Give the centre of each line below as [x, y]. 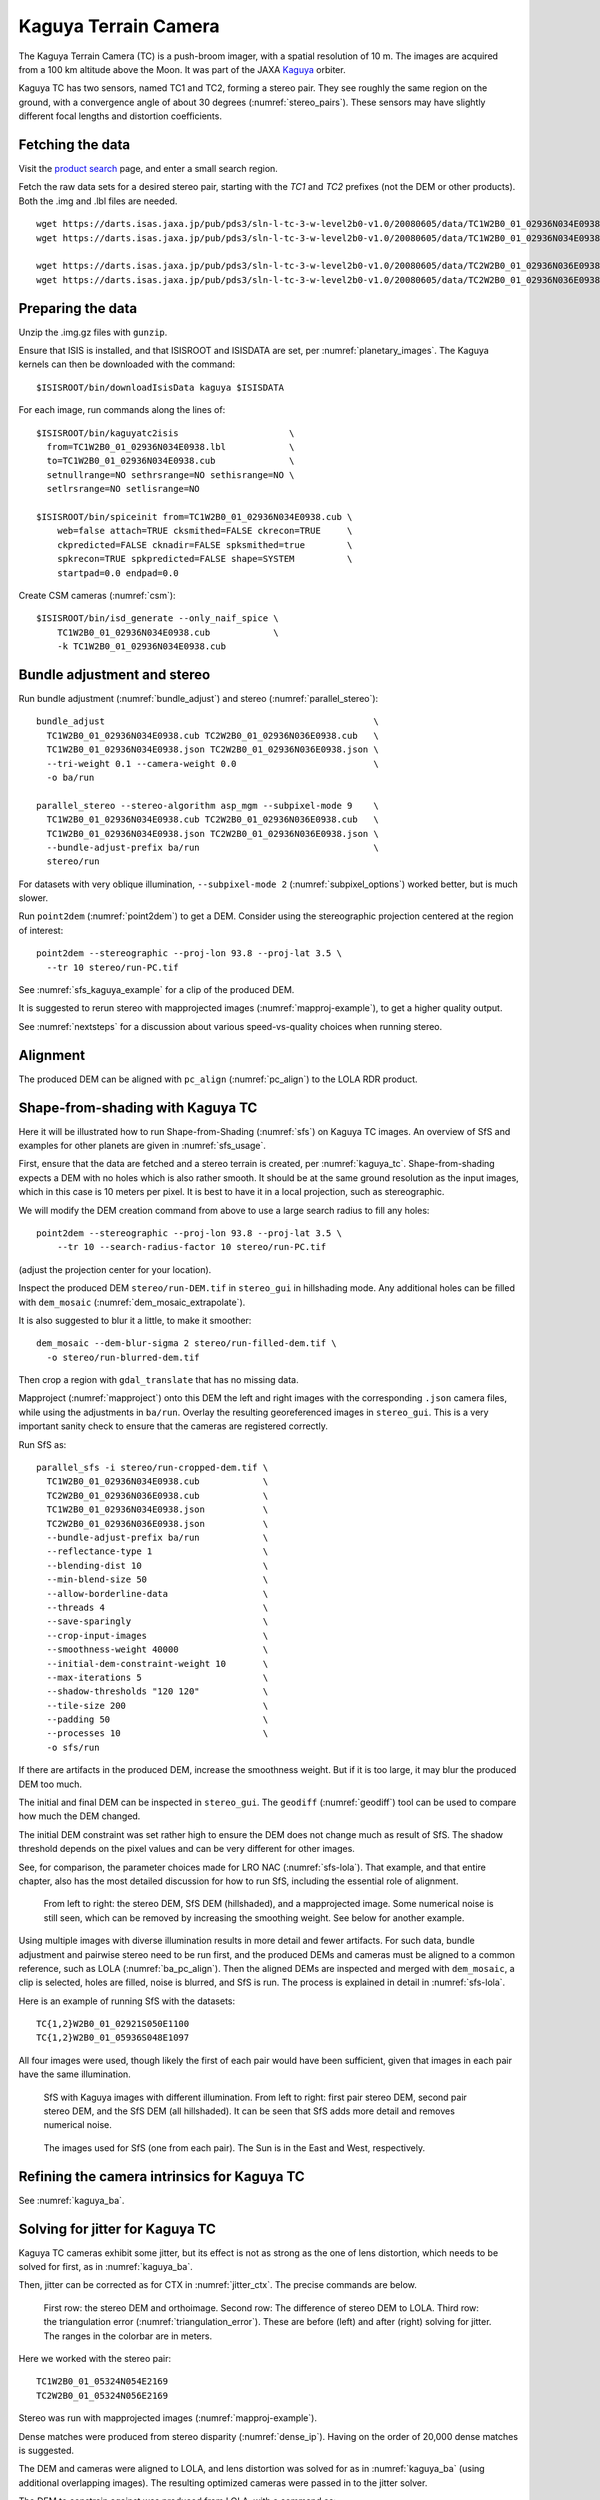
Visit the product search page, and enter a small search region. [148, 169]
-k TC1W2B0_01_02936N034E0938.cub [141, 646]
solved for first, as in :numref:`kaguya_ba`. [106, 2267]
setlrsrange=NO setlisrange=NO [123, 489]
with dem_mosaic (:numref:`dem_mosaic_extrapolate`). [132, 1302]
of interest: [41, 930]
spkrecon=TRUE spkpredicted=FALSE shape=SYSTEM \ [204, 559]
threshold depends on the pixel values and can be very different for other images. [186, 1849]
